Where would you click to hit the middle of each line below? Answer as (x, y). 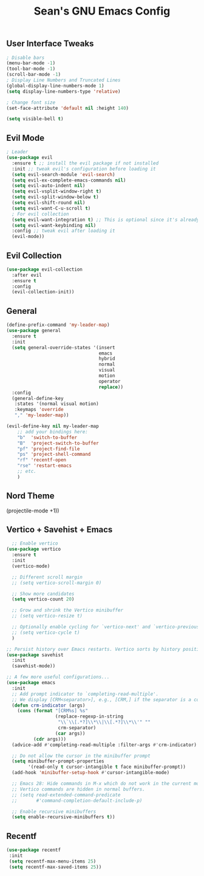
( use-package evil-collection (45, 269)
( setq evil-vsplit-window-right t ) (57, 192)
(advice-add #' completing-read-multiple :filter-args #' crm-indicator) (104, 745)
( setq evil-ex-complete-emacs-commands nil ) (69, 180)
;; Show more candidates (43, 594)
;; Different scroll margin (47, 577)
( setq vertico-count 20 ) (43, 599)
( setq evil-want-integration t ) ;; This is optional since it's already (106, 220)
